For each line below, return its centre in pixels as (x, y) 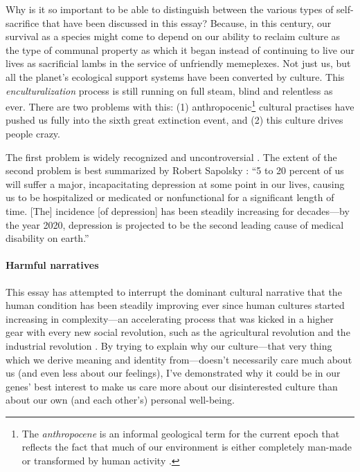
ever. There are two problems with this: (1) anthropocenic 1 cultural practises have (180, 105)
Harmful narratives (52, 265)
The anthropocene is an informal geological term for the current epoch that (181, 433)
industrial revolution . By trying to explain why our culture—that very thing (169, 345)
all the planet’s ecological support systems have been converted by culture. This (175, 76)
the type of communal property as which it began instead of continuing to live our (180, 49)
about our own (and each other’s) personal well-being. (120, 400)
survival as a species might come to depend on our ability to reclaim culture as (173, 36)
